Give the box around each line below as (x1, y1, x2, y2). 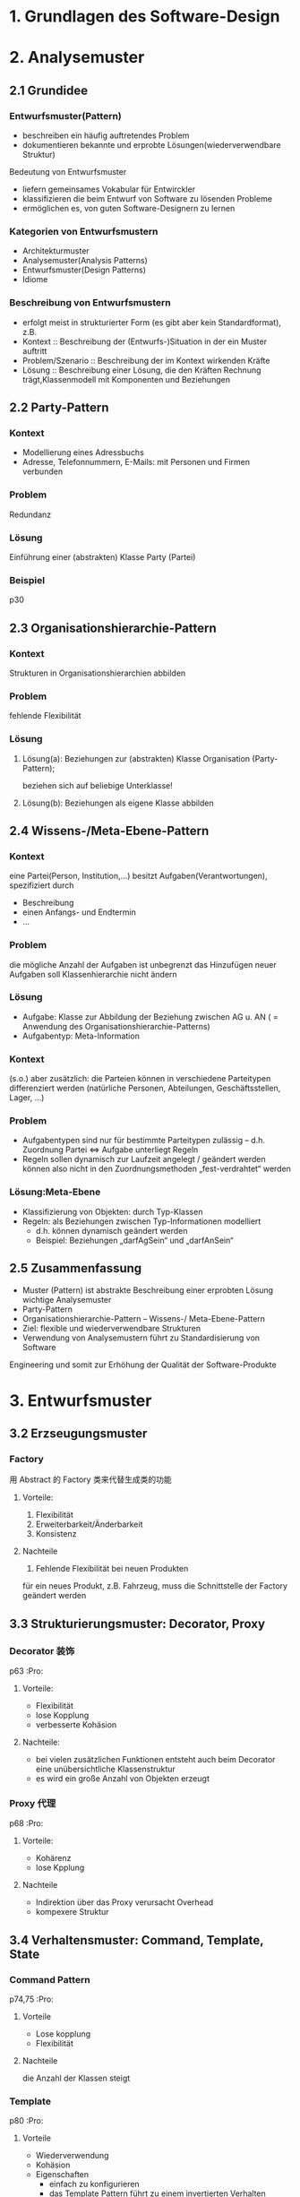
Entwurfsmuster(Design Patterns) (21, 264, 146, 275)
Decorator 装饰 (9, 1644, 75, 1657)
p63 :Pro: (9, 1666, 44, 1676)
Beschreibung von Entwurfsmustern (9, 297, 172, 309)
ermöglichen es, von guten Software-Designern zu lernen (21, 203, 236, 214)
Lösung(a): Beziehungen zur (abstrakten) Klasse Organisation (21, 753, 251, 763)
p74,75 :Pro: (9, 1994, 54, 2004)
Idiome (21, 274, 48, 285)
